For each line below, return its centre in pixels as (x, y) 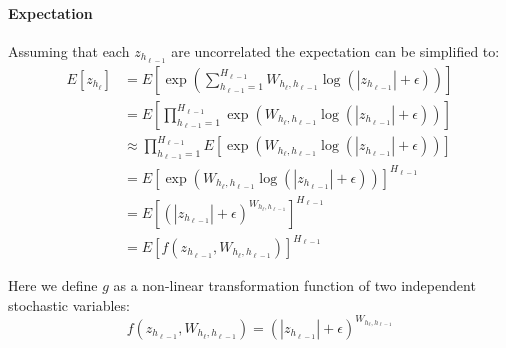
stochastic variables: (69, 304)
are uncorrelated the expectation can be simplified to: (335, 50)
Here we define (53, 285)
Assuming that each (69, 50)
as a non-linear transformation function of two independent (294, 285)
